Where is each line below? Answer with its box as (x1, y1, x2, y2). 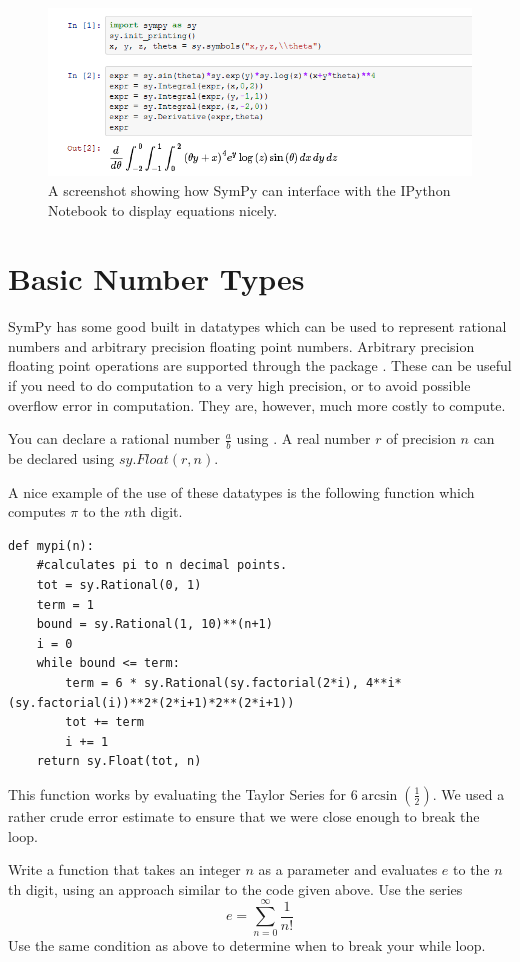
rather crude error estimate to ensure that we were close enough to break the (8, 805, 480, 826)
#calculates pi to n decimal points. (36, 558, 288, 573)
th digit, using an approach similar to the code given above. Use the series (8, 878, 463, 899)
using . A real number (236, 428, 371, 449)
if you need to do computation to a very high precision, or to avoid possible (8, 375, 471, 396)
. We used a (432, 783, 505, 804)
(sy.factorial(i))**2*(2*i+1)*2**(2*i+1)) (8, 695, 295, 710)
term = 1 (36, 597, 94, 612)
